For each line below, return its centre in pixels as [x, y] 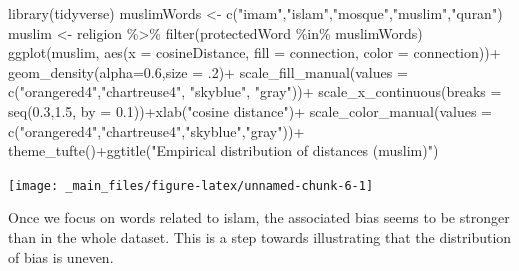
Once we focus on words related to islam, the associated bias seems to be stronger [259, 217]
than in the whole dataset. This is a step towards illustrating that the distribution [260, 237]
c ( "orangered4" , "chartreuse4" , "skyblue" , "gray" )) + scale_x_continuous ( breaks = [255, 91]
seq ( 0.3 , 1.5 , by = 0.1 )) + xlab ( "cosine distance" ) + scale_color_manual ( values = [250, 110]
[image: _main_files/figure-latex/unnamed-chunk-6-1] [191, 185]
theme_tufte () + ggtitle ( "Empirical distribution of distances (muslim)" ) [223, 150]
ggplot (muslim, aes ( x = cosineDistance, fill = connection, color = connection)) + [254, 52]
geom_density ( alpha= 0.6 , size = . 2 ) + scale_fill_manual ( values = [208, 71]
